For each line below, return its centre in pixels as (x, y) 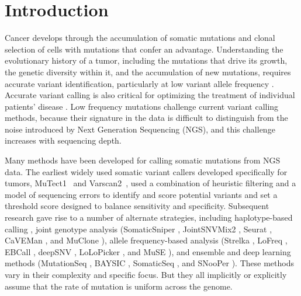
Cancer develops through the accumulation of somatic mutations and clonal (140, 38)
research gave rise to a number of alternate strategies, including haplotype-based (149, 217)
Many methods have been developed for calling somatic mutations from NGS (143, 160)
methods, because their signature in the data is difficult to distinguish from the (146, 118)
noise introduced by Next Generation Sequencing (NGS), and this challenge (140, 129)
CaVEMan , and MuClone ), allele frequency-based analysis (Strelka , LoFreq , (146, 240)
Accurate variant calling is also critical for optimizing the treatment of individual (150, 95)
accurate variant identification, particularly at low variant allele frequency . (139, 83)
